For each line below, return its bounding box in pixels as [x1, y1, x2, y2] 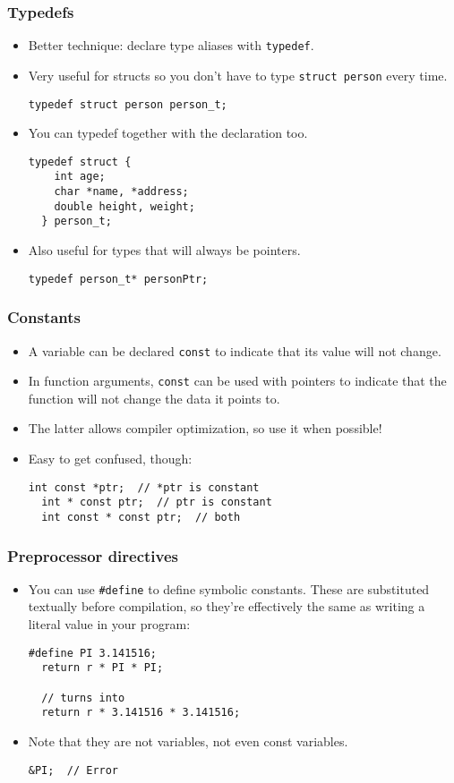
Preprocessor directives [7, 544, 179, 566]
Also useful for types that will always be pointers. [28, 241, 301, 260]
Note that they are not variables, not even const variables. [28, 731, 348, 750]
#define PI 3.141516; [28, 646, 157, 660]
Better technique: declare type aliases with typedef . [28, 36, 314, 55]
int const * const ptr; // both [41, 510, 241, 523]
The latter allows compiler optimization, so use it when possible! [28, 419, 382, 438]
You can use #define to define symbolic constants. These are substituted [28, 579, 430, 598]
